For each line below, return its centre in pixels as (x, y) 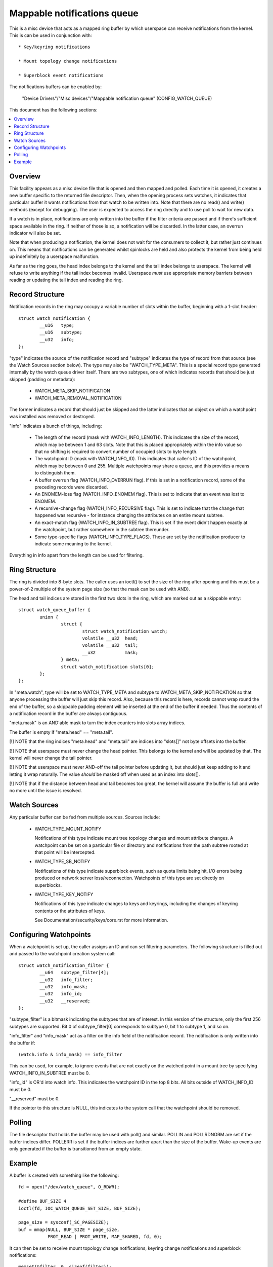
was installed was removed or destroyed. (52, 417)
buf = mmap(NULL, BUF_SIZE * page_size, (69, 1229)
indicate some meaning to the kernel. (73, 544)
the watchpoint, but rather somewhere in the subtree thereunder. (102, 530)
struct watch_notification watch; (125, 631)
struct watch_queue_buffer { (54, 610)
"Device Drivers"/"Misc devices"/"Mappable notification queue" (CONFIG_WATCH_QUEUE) (117, 98)
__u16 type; (57, 325)
